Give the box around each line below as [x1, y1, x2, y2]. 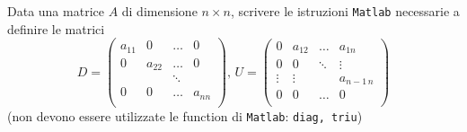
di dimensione [121, 2, 198, 20]
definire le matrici [7, 19, 105, 38]
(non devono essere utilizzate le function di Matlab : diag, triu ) [7, 106, 363, 125]
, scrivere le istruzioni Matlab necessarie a [230, 2, 460, 20]
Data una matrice [7, 2, 104, 20]
